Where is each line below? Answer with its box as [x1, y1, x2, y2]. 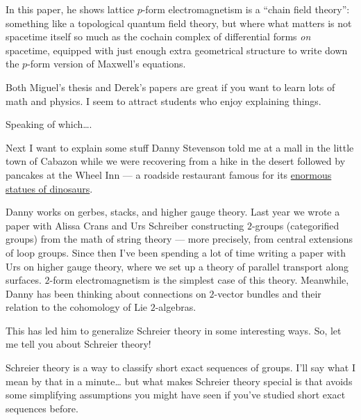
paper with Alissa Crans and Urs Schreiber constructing [6, 218, 244, 232]
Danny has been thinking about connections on [6, 286, 206, 300]
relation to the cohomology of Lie [6, 300, 148, 314]
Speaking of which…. [6, 117, 92, 131]
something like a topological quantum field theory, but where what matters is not [6, 15, 352, 30]
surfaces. [6, 273, 42, 287]
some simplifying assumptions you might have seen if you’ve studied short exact [6, 387, 346, 402]
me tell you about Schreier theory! [6, 337, 151, 351]
